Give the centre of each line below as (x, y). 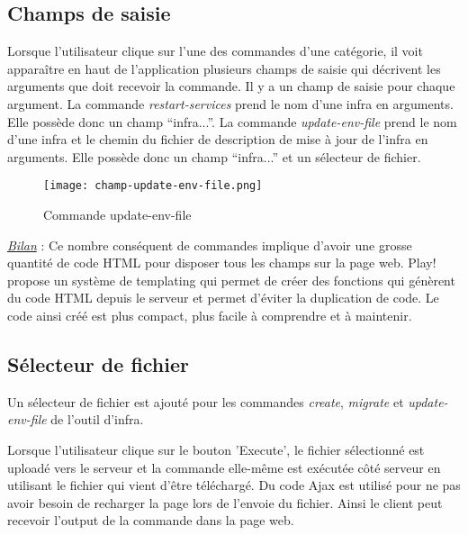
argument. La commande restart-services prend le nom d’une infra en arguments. (230, 103)
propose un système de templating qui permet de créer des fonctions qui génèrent (231, 280)
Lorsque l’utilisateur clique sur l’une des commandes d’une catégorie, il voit (215, 51)
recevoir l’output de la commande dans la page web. (151, 520)
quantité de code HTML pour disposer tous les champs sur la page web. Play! (222, 263)
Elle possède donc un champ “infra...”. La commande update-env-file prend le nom (232, 121)
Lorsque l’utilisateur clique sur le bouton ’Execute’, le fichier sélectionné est (216, 449)
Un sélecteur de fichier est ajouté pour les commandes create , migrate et (206, 401)
